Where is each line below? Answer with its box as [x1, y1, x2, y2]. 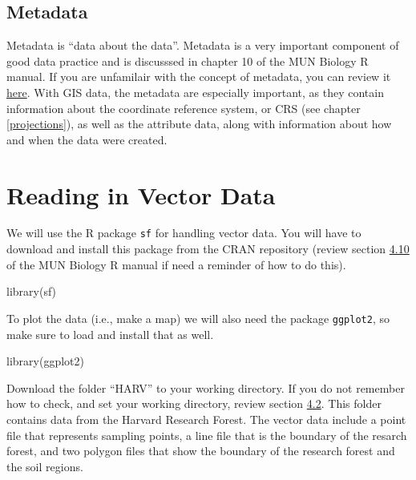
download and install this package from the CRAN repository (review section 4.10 [6, 240, 410, 257]
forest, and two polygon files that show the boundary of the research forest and [6, 442, 395, 459]
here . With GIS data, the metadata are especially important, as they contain [6, 83, 384, 100]
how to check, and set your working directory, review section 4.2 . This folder [6, 395, 382, 412]
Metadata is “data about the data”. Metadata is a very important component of [6, 37, 399, 54]
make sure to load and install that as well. [6, 325, 214, 342]
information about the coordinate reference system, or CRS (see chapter [6, 99, 361, 116]
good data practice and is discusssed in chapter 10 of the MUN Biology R [6, 52, 369, 69]
